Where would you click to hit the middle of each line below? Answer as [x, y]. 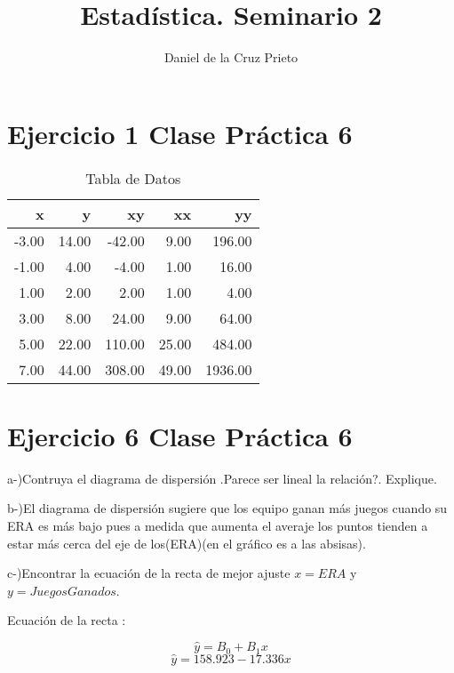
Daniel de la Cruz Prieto [231, 57]
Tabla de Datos [133, 178]
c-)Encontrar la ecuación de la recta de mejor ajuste [149, 573]
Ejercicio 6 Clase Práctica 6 [180, 435]
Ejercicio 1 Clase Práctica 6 [180, 133]
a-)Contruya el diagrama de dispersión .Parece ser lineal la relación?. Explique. [222, 478]
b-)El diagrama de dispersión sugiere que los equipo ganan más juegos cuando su [227, 508]
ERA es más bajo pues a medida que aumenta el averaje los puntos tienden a [218, 525]
